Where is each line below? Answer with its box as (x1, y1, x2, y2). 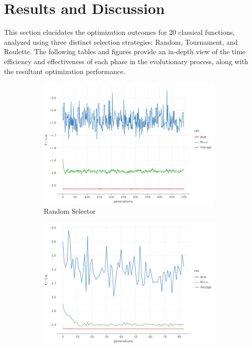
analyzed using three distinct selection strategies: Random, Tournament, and (4, 36, 238, 47)
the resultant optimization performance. (4, 66, 126, 76)
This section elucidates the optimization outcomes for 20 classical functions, (4, 27, 235, 37)
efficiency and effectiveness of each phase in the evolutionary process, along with (4, 56, 249, 66)
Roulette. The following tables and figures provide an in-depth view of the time (4, 46, 246, 57)
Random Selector (44, 206, 96, 216)
